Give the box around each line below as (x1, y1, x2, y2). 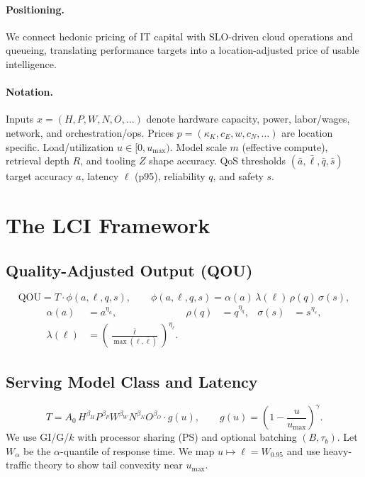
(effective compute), (242, 139, 328, 154)
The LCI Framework (6, 210, 210, 239)
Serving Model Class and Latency (6, 370, 258, 392)
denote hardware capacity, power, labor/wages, (146, 111, 350, 126)
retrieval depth (6, 153, 69, 168)
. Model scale (169, 139, 227, 154)
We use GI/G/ (6, 430, 69, 444)
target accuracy (6, 169, 73, 184)
